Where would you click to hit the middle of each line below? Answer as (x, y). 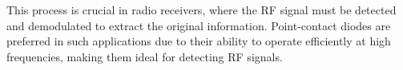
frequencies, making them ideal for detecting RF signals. (145, 56)
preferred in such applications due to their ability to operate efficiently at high (199, 41)
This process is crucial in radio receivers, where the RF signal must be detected (201, 10)
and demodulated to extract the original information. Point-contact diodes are (199, 25)
